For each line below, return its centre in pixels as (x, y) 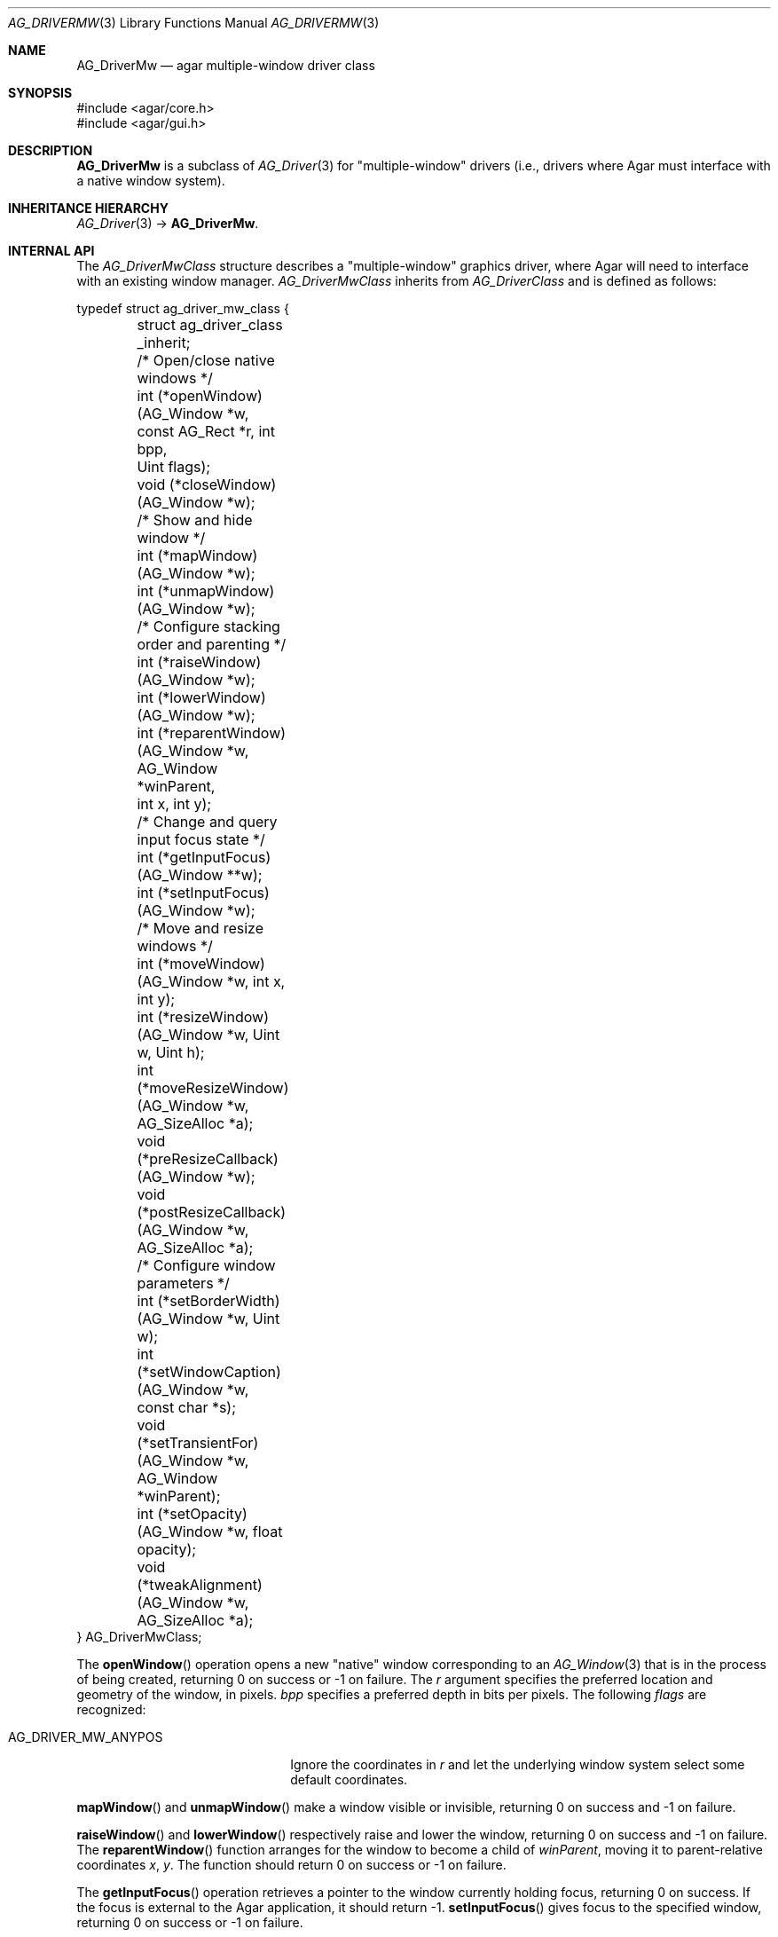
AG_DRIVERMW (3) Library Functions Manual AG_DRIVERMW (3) (194, 23)
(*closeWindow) (223, 484)
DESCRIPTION (51, 150)
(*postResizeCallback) (212, 1212)
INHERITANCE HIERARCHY (88, 208)
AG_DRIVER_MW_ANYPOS (86, 1737)
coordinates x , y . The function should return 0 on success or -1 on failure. (291, 1865)
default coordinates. (349, 1780)
